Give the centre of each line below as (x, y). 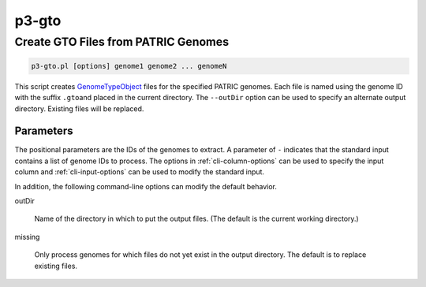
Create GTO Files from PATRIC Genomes (121, 42)
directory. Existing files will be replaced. (79, 108)
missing (27, 237)
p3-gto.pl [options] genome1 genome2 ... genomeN (129, 66)
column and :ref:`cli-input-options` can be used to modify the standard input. (139, 172)
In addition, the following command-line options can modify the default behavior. (146, 186)
